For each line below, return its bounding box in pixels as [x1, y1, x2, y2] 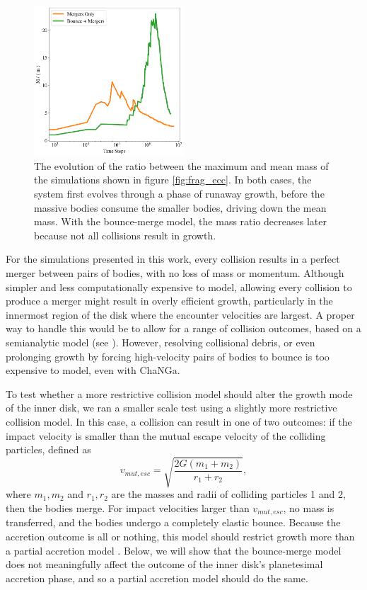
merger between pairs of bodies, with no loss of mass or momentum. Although [6, 266, 344, 280]
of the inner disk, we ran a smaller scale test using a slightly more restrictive [6, 400, 337, 415]
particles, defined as [6, 442, 91, 457]
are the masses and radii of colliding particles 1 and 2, [111, 487, 346, 501]
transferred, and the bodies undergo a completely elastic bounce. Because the [6, 515, 341, 530]
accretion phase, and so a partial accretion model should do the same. [6, 570, 308, 585]
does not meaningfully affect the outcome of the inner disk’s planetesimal [6, 557, 323, 572]
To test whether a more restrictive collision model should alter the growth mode [6, 386, 353, 401]
